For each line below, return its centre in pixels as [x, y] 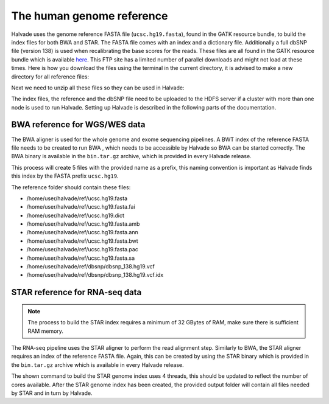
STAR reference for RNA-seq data [76, 292]
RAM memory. [46, 331]
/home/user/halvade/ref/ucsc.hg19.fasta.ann [82, 232]
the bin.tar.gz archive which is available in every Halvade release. [97, 364]
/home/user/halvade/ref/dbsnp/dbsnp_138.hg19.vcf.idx [95, 275]
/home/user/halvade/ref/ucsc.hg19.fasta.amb [83, 224]
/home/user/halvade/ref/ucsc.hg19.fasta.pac [82, 249]
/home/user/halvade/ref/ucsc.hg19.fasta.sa [81, 258]
